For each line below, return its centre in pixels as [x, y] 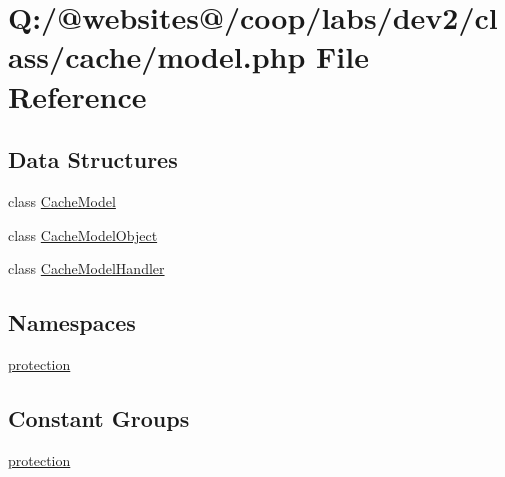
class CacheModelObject [83, 234]
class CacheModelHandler [86, 268]
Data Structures [93, 159]
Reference [77, 95]
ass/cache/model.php [157, 56]
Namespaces [72, 322]
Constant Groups [99, 417]
